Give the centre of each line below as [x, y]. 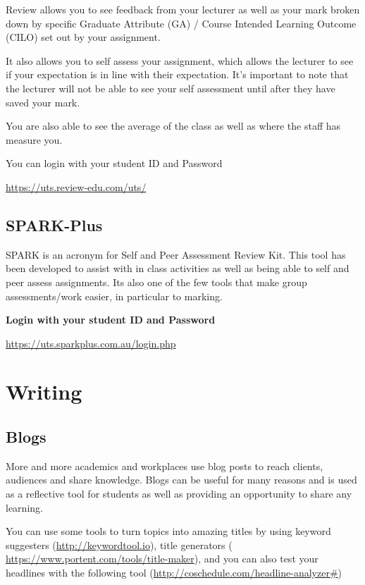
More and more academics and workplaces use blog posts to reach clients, [165, 466]
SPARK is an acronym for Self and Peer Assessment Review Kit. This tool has [176, 254]
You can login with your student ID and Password [114, 163]
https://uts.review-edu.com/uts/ [76, 186]
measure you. [34, 139]
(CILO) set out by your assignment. [83, 37]
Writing [44, 392]
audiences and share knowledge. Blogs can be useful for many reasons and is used [181, 480]
